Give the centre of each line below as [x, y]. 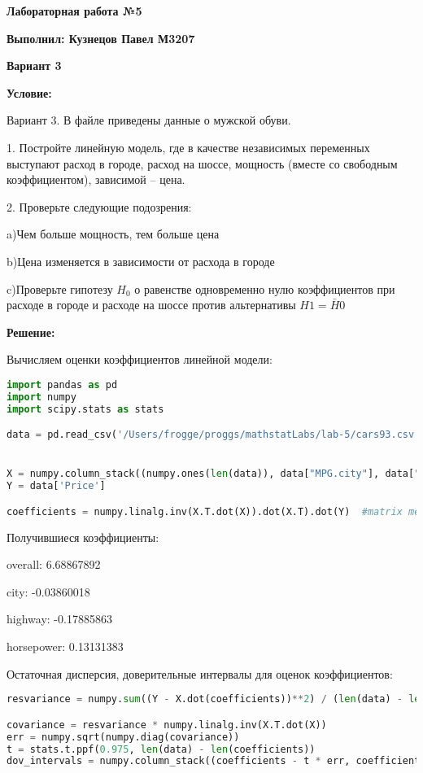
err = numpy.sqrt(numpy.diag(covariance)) [123, 737]
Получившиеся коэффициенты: [83, 537]
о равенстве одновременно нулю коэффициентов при [265, 288]
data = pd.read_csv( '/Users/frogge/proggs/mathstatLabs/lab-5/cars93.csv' [214, 435]
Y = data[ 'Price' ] [56, 486]
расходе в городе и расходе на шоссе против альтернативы [151, 305]
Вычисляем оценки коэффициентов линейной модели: [140, 359]
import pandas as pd [62, 384]
